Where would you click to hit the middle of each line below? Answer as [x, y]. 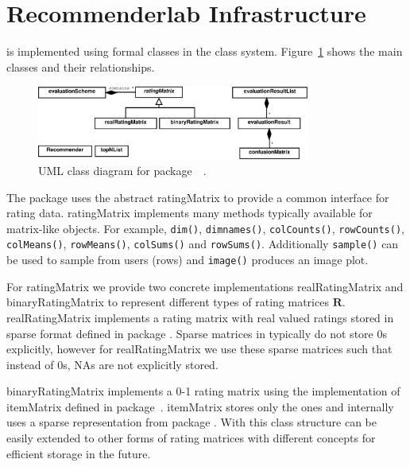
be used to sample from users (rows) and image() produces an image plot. [188, 260]
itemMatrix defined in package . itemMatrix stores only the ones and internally [200, 406]
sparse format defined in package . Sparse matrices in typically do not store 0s [197, 333]
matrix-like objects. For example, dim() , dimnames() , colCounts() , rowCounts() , [205, 228]
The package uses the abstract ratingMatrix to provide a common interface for [198, 197]
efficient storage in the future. [79, 453]
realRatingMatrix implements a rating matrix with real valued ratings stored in [200, 317]
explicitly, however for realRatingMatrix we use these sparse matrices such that [199, 349]
